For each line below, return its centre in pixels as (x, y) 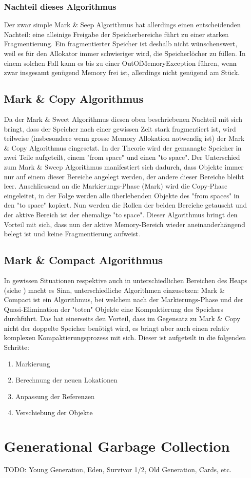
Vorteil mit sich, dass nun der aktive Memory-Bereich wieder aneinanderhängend (125, 224)
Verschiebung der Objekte (54, 412)
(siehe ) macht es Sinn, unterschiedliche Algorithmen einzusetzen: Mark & (115, 290)
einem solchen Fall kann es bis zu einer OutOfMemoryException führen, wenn (120, 63)
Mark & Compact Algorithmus (84, 260)
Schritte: (17, 347)
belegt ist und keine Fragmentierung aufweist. (72, 234)
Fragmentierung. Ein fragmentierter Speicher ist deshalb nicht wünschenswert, (121, 44)
